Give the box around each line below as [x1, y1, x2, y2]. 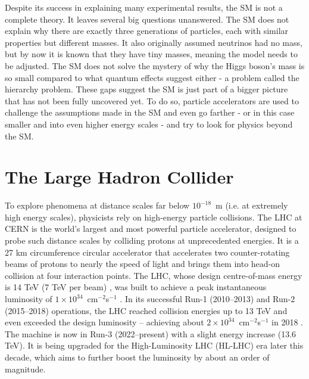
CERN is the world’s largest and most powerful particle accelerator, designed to [5, 222, 296, 235]
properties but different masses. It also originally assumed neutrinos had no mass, [5, 36, 302, 48]
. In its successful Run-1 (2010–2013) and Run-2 [120, 293, 295, 305]
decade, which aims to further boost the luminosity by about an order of [5, 350, 270, 363]
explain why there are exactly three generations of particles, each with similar [5, 24, 289, 37]
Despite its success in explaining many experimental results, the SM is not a [5, 1, 283, 13]
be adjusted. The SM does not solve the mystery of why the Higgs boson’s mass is [5, 59, 305, 72]
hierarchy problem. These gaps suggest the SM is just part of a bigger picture [5, 83, 288, 95]
